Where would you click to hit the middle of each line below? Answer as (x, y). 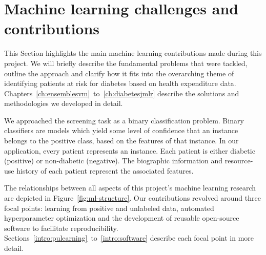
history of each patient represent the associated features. (105, 170)
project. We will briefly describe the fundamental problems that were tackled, (126, 63)
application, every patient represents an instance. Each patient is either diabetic (130, 150)
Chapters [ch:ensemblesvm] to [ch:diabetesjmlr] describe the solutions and (122, 93)
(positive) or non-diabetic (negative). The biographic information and (114, 161)
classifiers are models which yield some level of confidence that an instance (121, 130)
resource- (239, 161)
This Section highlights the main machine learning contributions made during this (133, 53)
